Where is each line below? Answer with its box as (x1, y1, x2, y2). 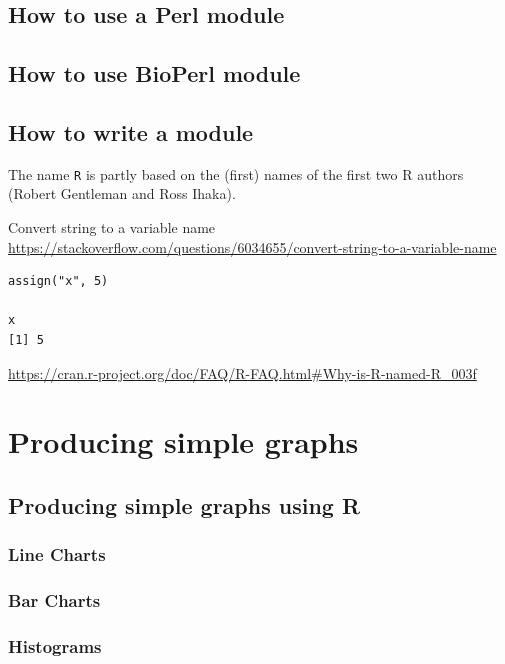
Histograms (8, 633, 102, 658)
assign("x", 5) (8, 274, 109, 289)
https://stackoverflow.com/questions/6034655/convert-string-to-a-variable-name (8, 236, 497, 257)
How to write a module (8, 116, 254, 147)
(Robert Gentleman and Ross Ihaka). (8, 183, 236, 204)
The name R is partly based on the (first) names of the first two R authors (8, 163, 464, 184)
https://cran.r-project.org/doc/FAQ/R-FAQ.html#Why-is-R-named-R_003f (8, 362, 477, 383)
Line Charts (8, 542, 106, 567)
